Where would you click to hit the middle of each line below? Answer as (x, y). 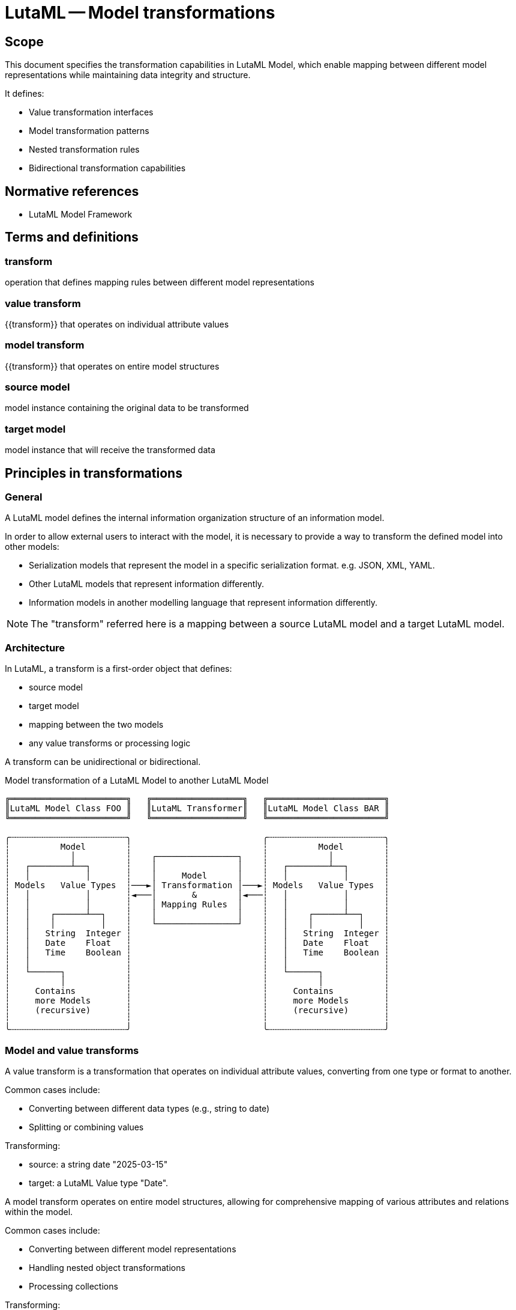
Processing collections (73, 1286)
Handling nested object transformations (107, 1267)
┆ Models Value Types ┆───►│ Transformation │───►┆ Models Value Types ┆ (197, 885)
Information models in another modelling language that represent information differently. (203, 603)
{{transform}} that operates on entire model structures (112, 366)
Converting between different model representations (133, 1249)
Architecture (35, 647)
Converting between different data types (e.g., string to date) (149, 1108)
